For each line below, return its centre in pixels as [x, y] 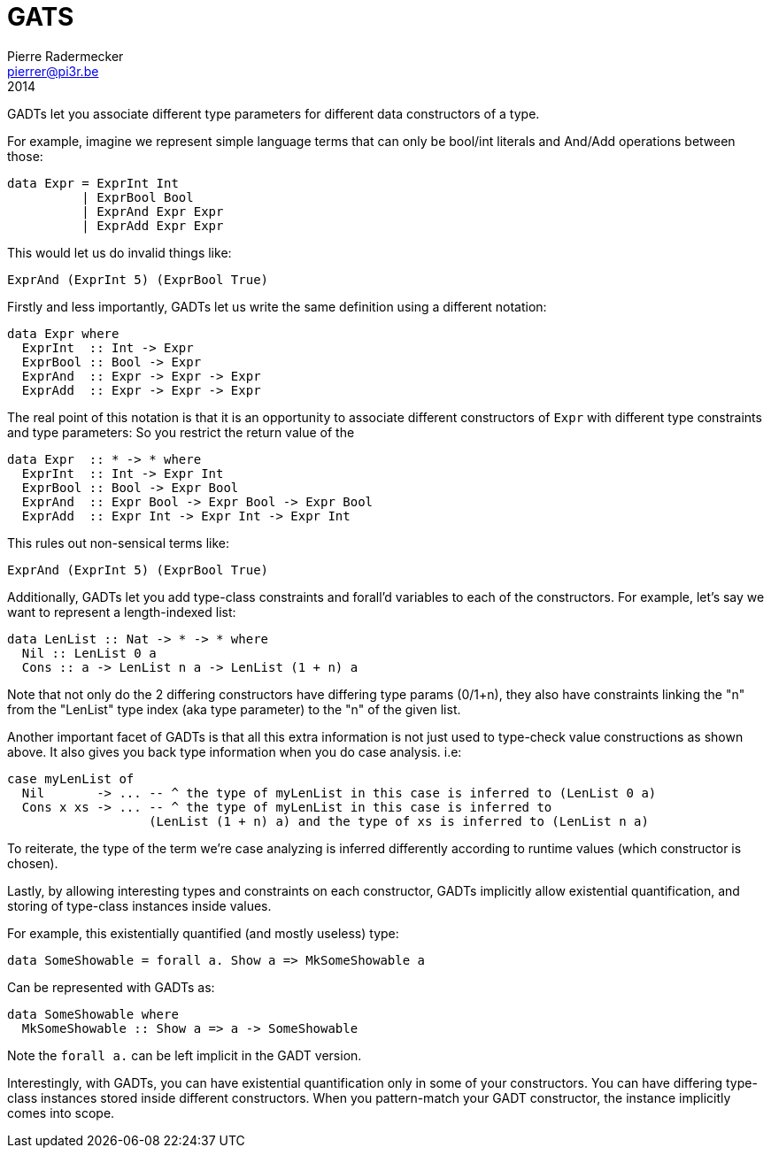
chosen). [33, 863]
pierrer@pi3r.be [53, 71]
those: [25, 156]
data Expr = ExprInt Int [93, 183]
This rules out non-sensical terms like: [118, 543]
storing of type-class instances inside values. [139, 905]
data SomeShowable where [93, 1014]
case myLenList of [71, 778]
